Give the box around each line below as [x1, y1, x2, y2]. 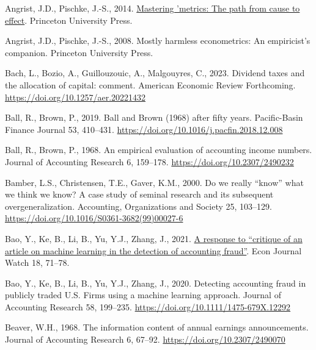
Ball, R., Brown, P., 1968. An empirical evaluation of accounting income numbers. [5, 143, 312, 156]
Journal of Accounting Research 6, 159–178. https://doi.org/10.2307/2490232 [5, 155, 294, 168]
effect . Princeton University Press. [5, 13, 133, 26]
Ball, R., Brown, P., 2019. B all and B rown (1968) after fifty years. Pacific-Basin [5, 111, 303, 124]
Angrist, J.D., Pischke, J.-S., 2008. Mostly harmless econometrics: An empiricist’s [5, 34, 310, 47]
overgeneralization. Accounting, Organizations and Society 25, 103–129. [5, 199, 272, 212]
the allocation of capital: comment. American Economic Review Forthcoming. [5, 78, 296, 91]
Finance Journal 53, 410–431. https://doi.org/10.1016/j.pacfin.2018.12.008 [5, 123, 283, 135]
